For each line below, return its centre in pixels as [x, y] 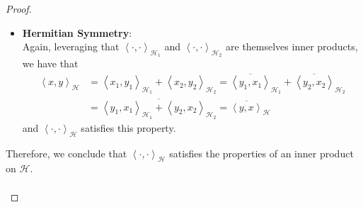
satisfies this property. [128, 127]
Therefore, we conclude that [67, 153]
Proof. [19, 9]
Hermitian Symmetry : [77, 32]
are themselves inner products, [292, 46]
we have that [50, 63]
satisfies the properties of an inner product [261, 153]
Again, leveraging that [71, 46]
